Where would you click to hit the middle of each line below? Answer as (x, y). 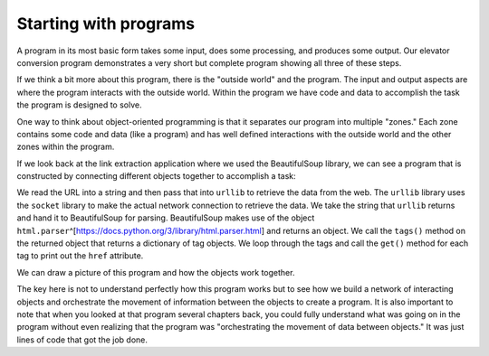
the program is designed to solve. (79, 105)
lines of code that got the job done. (82, 340)
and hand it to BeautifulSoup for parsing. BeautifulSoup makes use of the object (166, 218)
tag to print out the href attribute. (80, 256)
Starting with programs (106, 23)
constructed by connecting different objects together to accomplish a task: (156, 176)
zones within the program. (66, 147)
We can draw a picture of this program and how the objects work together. (156, 272)
